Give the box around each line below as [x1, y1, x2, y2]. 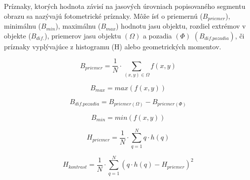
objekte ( [4, 30, 31, 40]
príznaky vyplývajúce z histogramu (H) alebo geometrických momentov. [4, 41, 221, 51]
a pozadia [143, 30, 172, 40]
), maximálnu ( [55, 21, 101, 31]
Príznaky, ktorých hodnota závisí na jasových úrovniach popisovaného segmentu [4, 1, 246, 11]
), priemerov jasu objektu [44, 30, 121, 40]
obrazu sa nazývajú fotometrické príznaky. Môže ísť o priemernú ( [4, 10, 203, 21]
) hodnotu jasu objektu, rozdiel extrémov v [116, 21, 246, 31]
